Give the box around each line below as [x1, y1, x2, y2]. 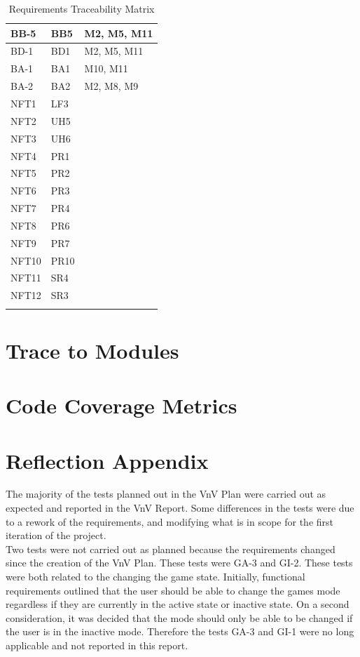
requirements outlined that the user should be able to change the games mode [6, 583, 340, 597]
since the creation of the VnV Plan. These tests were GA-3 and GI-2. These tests [6, 555, 353, 570]
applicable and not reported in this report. [6, 638, 188, 652]
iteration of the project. [6, 528, 106, 543]
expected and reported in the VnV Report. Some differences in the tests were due [6, 500, 354, 515]
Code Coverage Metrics [6, 391, 237, 420]
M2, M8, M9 [84, 79, 139, 93]
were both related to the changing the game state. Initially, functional [6, 569, 305, 584]
